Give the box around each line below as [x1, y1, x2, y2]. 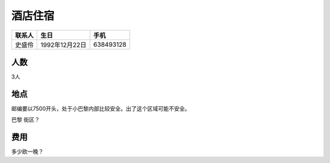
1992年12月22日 [40, 40, 87, 49]
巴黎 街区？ [11, 116, 40, 123]
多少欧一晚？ [11, 148, 44, 155]
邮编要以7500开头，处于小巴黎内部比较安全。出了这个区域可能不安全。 [11, 105, 191, 112]
